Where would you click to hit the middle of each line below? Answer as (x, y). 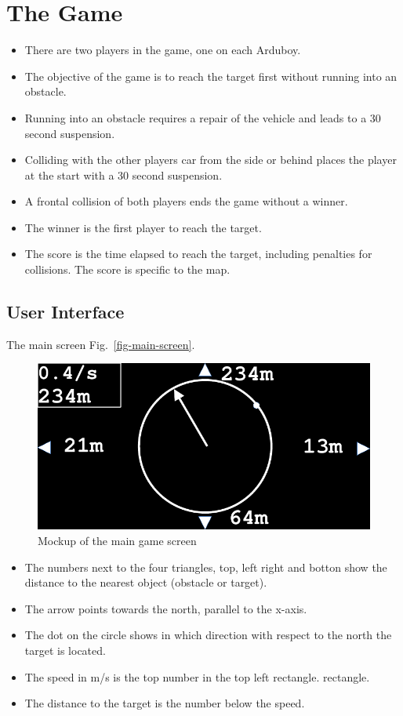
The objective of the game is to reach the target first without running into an (211, 76)
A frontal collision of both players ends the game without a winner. (186, 201)
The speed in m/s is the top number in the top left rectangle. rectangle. (197, 676)
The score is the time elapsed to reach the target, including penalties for (198, 254)
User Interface (65, 312)
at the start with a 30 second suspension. (123, 174)
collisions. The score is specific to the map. (127, 269)
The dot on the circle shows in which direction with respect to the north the (208, 635)
